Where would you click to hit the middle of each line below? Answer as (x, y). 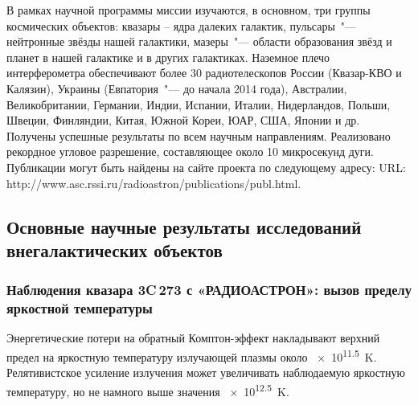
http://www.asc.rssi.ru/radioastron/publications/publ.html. (154, 183)
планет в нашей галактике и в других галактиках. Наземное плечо (168, 57)
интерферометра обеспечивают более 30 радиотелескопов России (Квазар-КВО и (204, 73)
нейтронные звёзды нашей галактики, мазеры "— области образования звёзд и (199, 41)
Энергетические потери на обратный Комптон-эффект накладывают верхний (193, 338)
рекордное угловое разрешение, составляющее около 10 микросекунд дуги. (190, 151)
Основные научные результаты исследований (184, 226)
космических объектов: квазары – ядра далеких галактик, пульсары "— (182, 25)
